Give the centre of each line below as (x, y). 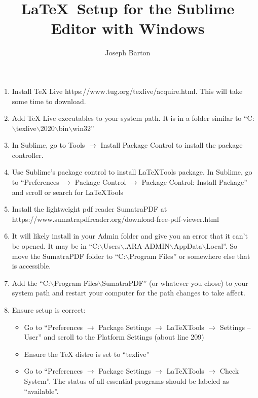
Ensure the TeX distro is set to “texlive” (87, 354)
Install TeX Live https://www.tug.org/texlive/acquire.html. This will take (127, 91)
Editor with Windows (128, 28)
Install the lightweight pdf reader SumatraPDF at (89, 209)
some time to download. (49, 101)
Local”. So (222, 246)
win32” (83, 128)
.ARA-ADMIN (147, 246)
